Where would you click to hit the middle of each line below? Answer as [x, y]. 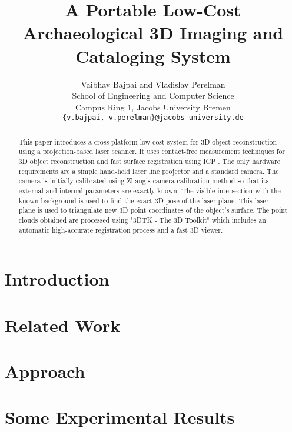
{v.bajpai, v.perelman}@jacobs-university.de [153, 118]
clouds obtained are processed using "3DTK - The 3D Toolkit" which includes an [142, 220]
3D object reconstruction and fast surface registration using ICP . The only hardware [149, 161]
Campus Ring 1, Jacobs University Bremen [153, 107]
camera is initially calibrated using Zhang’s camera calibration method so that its [144, 181]
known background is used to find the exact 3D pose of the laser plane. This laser [144, 200]
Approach [45, 371]
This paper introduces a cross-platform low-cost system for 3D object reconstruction [148, 141]
